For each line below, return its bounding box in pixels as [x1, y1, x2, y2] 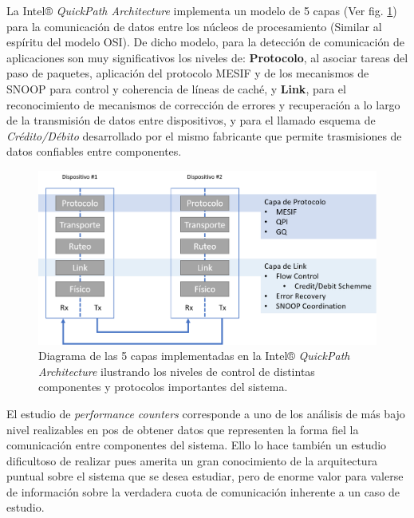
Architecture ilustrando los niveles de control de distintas [38, 362, 315, 379]
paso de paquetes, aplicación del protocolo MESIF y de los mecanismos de [6, 65, 369, 81]
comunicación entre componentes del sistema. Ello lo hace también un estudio [6, 437, 387, 453]
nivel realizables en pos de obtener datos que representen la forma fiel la [6, 421, 359, 437]
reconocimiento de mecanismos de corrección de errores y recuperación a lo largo [6, 96, 400, 113]
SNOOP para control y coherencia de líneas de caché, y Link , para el [6, 80, 346, 97]
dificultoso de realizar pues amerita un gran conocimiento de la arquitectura [6, 452, 378, 469]
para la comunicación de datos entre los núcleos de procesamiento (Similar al [6, 18, 382, 34]
